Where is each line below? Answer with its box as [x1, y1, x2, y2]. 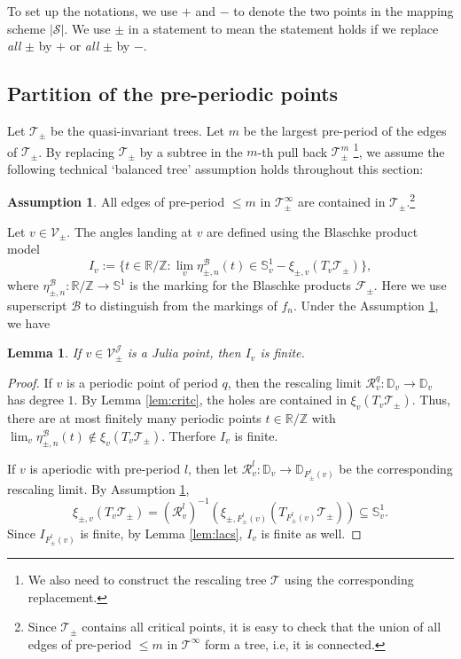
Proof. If [7, 373, 52, 391]
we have [7, 313, 51, 332]
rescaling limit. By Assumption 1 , [7, 479, 190, 498]
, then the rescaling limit [227, 373, 362, 391]
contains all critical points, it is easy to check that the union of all [82, 617, 441, 636]
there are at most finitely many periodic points [7, 409, 262, 428]
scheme [7, 19, 46, 37]
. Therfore [161, 426, 216, 444]
